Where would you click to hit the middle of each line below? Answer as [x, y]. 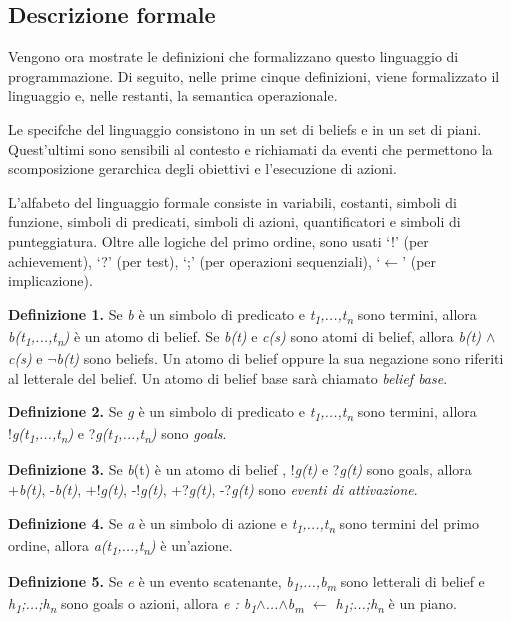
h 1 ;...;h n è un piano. [396, 604]
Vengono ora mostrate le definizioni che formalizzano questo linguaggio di [233, 56]
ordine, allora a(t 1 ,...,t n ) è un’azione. [120, 546]
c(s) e [25, 357]
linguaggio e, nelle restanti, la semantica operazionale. [173, 95]
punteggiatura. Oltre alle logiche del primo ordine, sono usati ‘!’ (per [218, 240]
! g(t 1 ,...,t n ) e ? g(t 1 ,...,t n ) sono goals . [117, 435]
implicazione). [50, 280]
